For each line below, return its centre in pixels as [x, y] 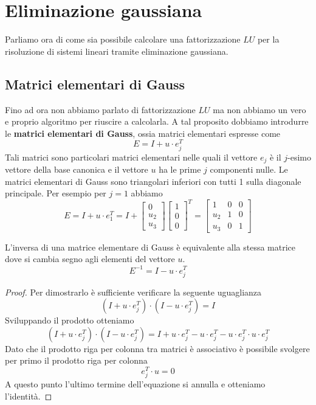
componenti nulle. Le [249, 169]
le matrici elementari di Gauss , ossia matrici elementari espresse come [143, 133]
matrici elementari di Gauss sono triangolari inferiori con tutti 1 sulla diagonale [153, 181]
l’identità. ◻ [29, 396]
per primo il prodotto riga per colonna [76, 360]
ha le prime [180, 169]
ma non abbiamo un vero [259, 109]
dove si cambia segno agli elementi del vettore [90, 259]
